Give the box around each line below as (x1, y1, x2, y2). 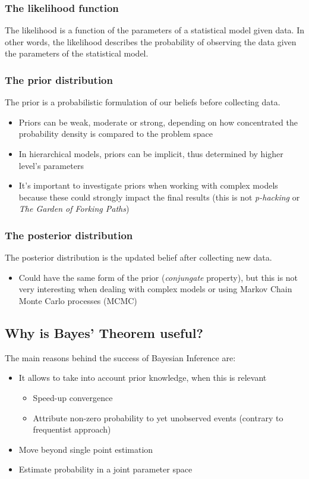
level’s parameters (18, 159, 84, 171)
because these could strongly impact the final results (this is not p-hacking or (18, 190, 300, 203)
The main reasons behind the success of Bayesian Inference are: (5, 351, 236, 364)
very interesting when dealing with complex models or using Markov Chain (18, 283, 292, 295)
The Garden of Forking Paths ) (18, 202, 130, 215)
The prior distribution (5, 72, 113, 87)
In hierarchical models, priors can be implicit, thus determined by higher (18, 148, 283, 159)
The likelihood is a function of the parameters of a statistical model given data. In (5, 24, 304, 36)
